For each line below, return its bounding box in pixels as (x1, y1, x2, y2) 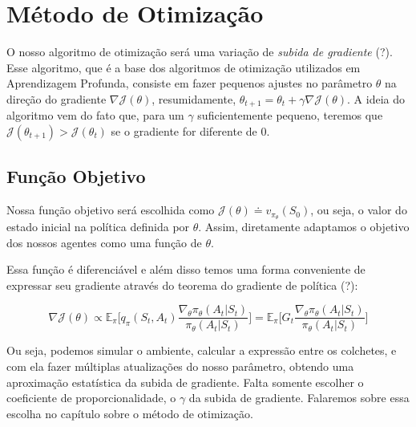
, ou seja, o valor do (310, 201, 407, 218)
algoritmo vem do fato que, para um (6, 107, 184, 124)
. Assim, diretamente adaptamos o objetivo (198, 218, 410, 235)
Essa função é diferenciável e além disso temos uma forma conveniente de (6, 261, 366, 278)
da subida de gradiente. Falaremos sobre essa (188, 389, 410, 406)
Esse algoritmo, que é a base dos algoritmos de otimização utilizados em (6, 59, 361, 75)
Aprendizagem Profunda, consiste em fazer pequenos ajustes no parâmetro (6, 75, 373, 91)
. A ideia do (347, 90, 405, 107)
